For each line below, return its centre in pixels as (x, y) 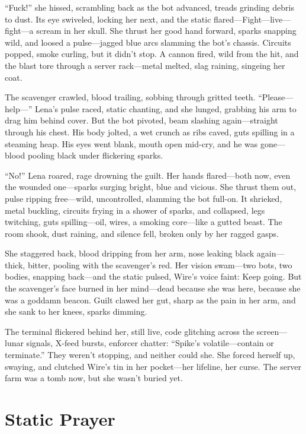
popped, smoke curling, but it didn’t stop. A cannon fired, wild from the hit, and (152, 54)
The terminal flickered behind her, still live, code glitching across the (130, 331)
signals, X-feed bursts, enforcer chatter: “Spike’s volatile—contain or (150, 343)
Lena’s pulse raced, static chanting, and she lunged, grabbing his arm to (165, 108)
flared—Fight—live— (252, 19)
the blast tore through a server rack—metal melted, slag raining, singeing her (145, 65)
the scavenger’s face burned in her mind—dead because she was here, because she (153, 288)
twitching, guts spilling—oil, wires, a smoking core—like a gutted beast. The (144, 222)
